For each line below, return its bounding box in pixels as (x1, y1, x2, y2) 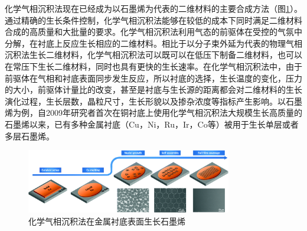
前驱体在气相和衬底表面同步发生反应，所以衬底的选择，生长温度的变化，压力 (5, 71, 302, 84)
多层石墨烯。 (5, 129, 54, 142)
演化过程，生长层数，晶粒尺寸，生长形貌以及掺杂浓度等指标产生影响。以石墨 (5, 95, 302, 107)
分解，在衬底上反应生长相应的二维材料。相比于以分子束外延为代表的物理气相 (5, 37, 302, 49)
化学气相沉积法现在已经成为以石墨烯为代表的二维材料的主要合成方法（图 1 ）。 (5, 2, 302, 14)
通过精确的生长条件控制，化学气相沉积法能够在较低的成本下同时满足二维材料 (5, 14, 302, 26)
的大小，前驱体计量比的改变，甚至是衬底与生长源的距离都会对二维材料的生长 (5, 83, 302, 96)
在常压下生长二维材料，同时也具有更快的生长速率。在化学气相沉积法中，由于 (5, 60, 302, 72)
